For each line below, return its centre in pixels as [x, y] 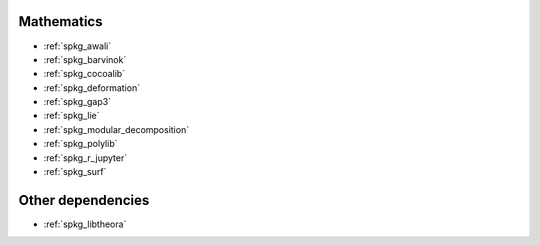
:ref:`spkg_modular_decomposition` [116, 129]
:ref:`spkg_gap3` [77, 102]
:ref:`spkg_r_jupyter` [85, 157]
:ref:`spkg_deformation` [91, 87]
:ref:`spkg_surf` [75, 172]
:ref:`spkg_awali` [77, 46]
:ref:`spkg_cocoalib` [84, 74]
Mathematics [60, 21]
